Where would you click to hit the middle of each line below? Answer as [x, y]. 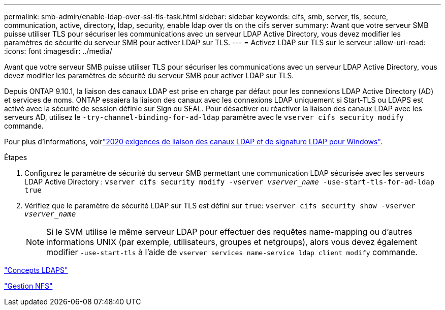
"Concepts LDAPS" [36, 270]
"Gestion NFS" [28, 286]
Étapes [16, 157]
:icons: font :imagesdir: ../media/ [58, 51]
